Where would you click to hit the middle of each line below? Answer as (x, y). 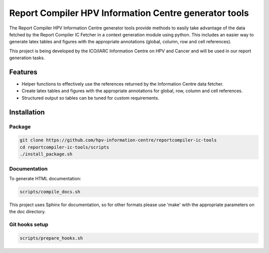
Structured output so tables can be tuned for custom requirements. (90, 98)
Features (23, 72)
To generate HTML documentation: (45, 178)
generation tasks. (27, 58)
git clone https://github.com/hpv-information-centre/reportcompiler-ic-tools (118, 140)
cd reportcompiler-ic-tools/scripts (65, 147)
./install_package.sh (46, 154)
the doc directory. (27, 212)
